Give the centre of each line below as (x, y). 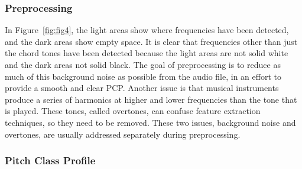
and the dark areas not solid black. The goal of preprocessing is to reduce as (143, 64)
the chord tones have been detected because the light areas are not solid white (147, 53)
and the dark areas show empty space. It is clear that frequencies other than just (151, 41)
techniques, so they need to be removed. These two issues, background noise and (150, 122)
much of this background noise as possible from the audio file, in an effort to (143, 76)
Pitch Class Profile (50, 160)
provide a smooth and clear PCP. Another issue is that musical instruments (142, 88)
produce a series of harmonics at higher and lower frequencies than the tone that (151, 99)
